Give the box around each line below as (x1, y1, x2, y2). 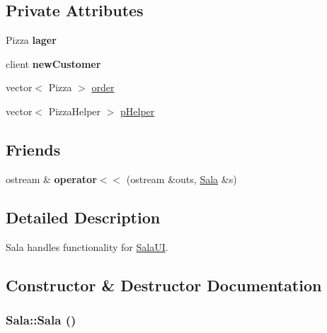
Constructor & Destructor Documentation (6, 274, 322, 296)
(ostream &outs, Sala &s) (126, 171, 237, 186)
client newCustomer (6, 56, 101, 71)
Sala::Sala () (6, 310, 76, 328)
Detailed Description (6, 206, 161, 228)
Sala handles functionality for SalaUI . (6, 239, 168, 254)
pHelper (120, 103, 155, 118)
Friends (6, 138, 61, 160)
